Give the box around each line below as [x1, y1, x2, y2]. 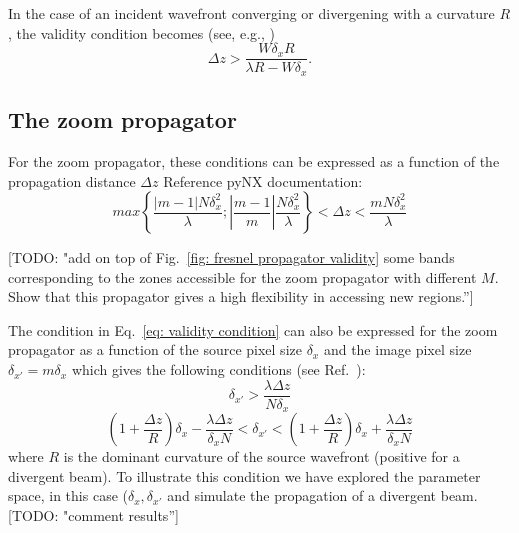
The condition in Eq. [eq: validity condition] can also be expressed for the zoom [8, 319, 498, 340]
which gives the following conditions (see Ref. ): [71, 359, 366, 380]
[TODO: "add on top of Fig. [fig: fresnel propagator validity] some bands [8, 247, 455, 268]
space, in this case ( [8, 485, 128, 506]
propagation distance [8, 170, 136, 191]
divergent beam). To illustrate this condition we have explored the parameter [8, 465, 481, 486]
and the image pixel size [323, 339, 472, 360]
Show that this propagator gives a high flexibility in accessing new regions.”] [8, 286, 474, 307]
